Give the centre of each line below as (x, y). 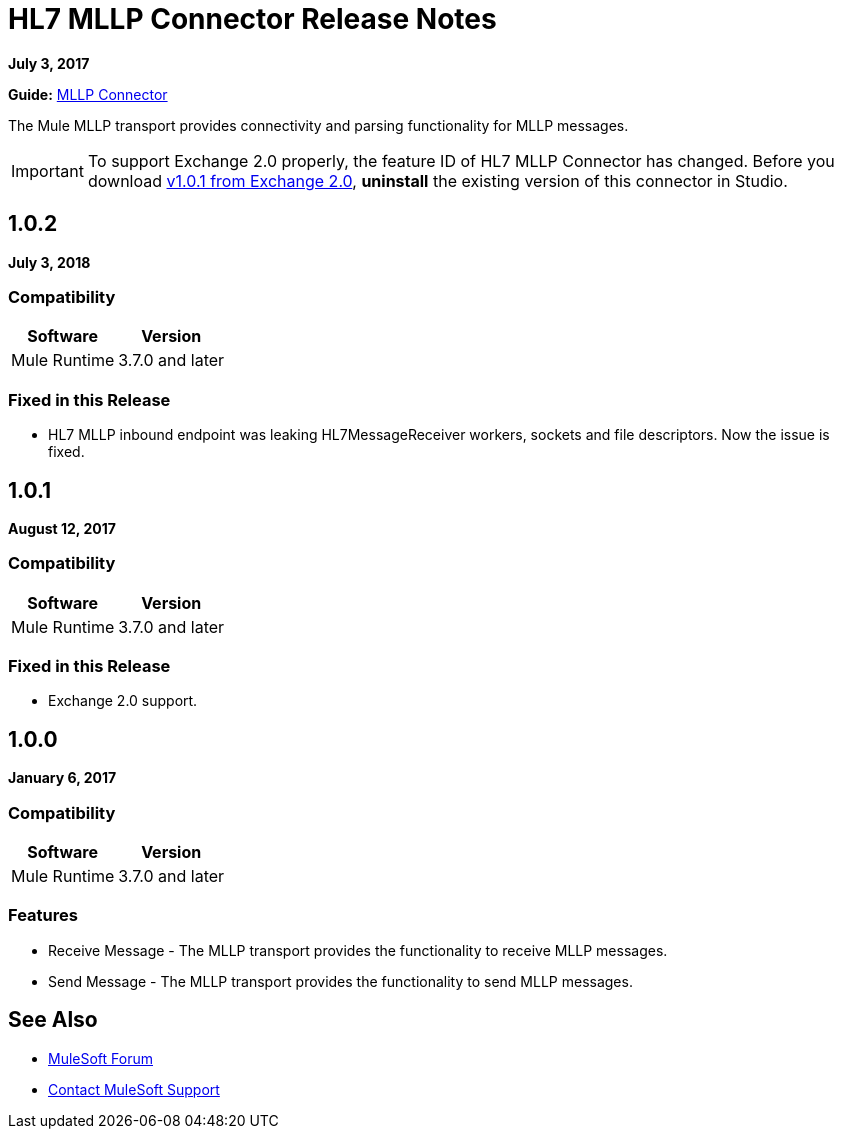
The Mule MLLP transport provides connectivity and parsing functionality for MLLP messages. (318, 125)
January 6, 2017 (62, 778)
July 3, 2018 (49, 262)
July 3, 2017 (49, 63)
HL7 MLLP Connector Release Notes (252, 19)
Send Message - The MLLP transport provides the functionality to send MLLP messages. (340, 981)
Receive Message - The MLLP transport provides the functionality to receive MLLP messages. (358, 950)
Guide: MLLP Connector (88, 94)
